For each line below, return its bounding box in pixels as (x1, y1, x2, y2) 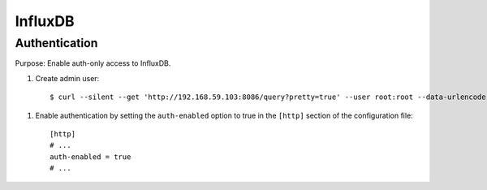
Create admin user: (35, 73, 100, 83)
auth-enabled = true (50, 152, 131, 162)
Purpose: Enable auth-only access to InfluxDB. (15, 58, 171, 68)
